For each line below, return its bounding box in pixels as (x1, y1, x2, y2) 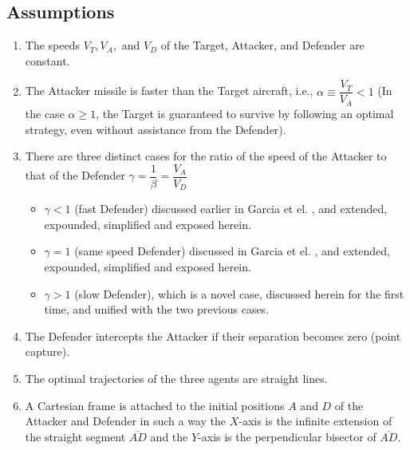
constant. (25, 52, 70, 69)
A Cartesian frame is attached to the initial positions (25, 397, 285, 413)
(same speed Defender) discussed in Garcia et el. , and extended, (74, 243, 391, 259)
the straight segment (25, 428, 126, 444)
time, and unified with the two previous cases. (44, 301, 270, 318)
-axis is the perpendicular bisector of (198, 428, 376, 444)
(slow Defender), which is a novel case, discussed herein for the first (74, 285, 404, 302)
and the (150, 428, 188, 444)
